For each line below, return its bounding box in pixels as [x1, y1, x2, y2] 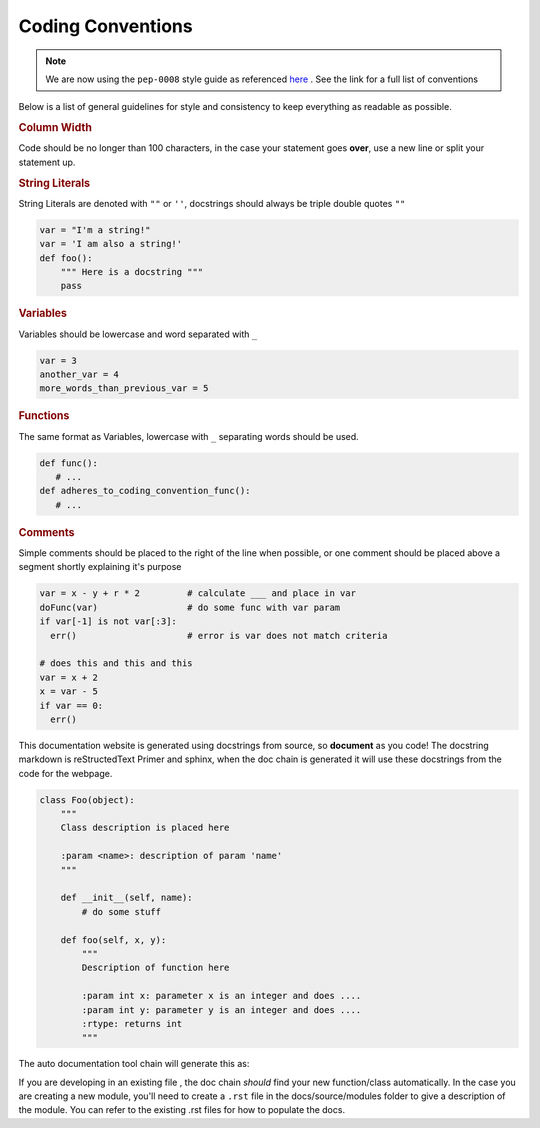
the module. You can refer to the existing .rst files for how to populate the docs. [18, 1104, 345, 1116]
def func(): [39, 457, 99, 469]
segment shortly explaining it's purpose [18, 561, 182, 573]
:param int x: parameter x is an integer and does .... [81, 990, 362, 1002]
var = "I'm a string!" [39, 224, 151, 235]
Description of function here [81, 962, 230, 974]
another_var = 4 [39, 368, 120, 380]
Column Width [18, 121, 92, 135]
